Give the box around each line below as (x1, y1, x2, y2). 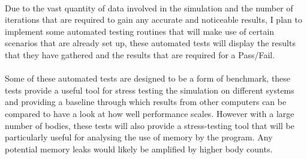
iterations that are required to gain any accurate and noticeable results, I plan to (5, 13, 302, 26)
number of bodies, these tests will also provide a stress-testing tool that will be (5, 119, 294, 131)
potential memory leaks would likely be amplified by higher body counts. (5, 142, 273, 155)
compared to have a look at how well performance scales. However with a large (5, 107, 294, 119)
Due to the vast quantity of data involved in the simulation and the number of (5, 1, 293, 14)
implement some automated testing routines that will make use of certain (5, 25, 275, 37)
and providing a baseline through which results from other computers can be (5, 95, 287, 108)
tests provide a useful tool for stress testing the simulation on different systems (5, 83, 294, 96)
